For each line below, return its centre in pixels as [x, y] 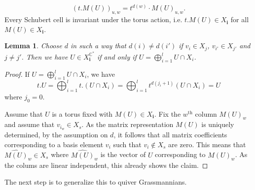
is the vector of [123, 154]
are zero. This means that [207, 144]
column [206, 113]
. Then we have [45, 56]
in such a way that [98, 46]
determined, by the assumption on [56, 135]
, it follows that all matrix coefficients [170, 135]
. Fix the [168, 113]
